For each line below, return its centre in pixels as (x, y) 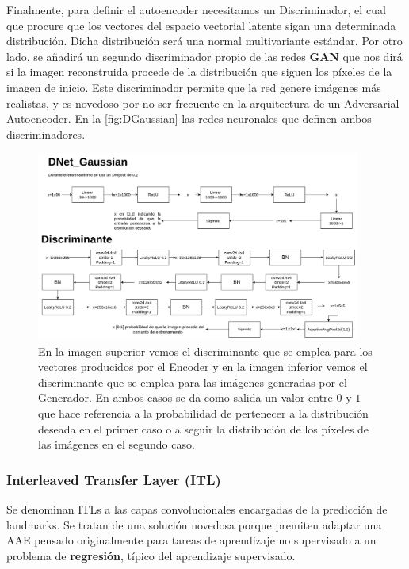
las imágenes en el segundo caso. (117, 444)
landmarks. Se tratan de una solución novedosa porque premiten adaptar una (194, 524)
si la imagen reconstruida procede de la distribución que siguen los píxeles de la (199, 72)
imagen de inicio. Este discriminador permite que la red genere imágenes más (194, 87)
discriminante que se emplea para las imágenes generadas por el (193, 382)
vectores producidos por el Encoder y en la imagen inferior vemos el (203, 367)
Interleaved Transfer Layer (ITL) (114, 479)
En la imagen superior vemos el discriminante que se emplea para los (205, 351)
